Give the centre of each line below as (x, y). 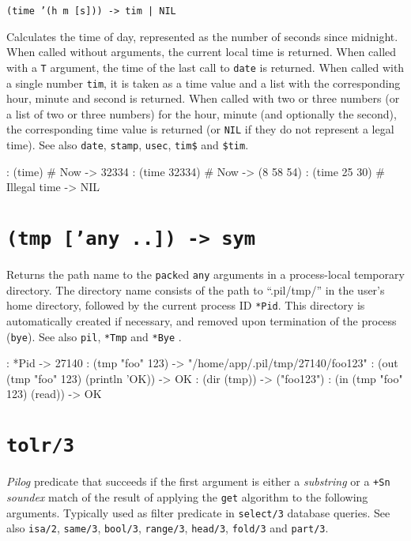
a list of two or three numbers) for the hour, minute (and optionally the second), (202, 113)
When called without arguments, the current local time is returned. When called (202, 52)
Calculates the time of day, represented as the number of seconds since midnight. (202, 36)
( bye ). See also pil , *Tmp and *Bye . (94, 336)
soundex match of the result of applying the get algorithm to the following (187, 496)
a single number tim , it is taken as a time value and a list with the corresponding (204, 83)
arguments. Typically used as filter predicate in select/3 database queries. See (198, 512)
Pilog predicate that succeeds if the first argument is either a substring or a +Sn (198, 481)
